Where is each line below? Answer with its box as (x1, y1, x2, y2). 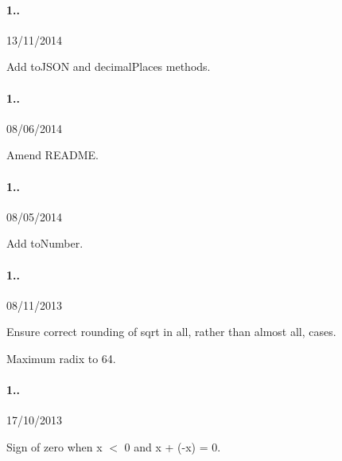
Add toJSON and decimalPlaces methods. (6, 58, 211, 75)
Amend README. (6, 147, 99, 163)
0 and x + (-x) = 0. (124, 438, 221, 455)
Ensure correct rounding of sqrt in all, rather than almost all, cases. (6, 323, 336, 340)
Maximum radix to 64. (6, 350, 116, 366)
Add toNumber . (6, 235, 84, 252)
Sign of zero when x (6, 438, 103, 455)
